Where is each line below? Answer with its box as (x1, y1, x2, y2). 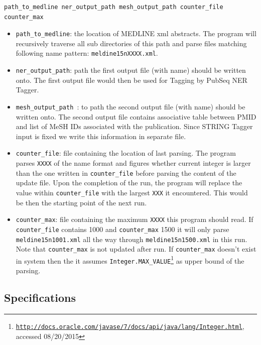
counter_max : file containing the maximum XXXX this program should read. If (16, 214, 253, 224)
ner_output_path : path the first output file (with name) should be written (16, 65, 246, 75)
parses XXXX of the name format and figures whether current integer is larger (16, 158, 251, 168)
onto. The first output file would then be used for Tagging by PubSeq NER (16, 74, 247, 85)
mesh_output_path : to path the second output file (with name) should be (16, 101, 245, 111)
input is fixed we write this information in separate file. (16, 131, 186, 141)
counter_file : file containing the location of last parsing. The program (16, 148, 236, 158)
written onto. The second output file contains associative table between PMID (16, 111, 256, 122)
